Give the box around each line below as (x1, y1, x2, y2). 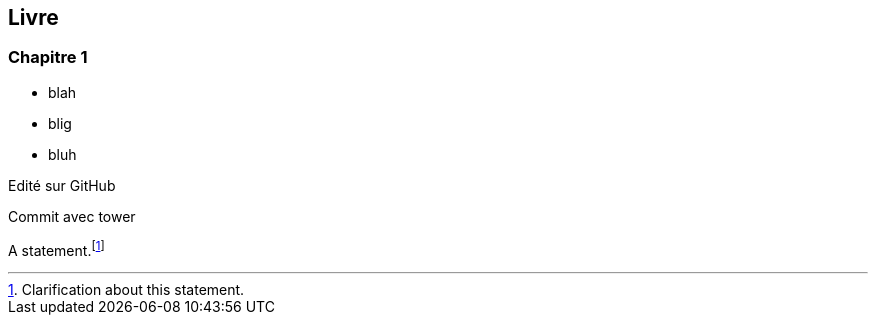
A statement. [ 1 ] (8, 238, 105, 259)
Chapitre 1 (8, 47, 88, 68)
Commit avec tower (8, 207, 136, 225)
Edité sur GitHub (8, 176, 116, 194)
